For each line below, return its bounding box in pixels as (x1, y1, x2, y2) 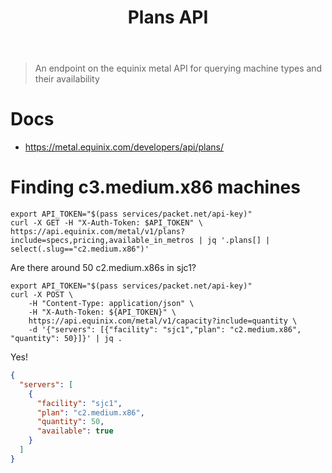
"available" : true (36, 426, 114, 436)
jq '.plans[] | (206, 236, 271, 246)
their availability (34, 73, 100, 85)
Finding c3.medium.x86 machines (10, 176, 301, 199)
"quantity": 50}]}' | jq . (10, 334, 123, 344)
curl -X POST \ (10, 290, 74, 300)
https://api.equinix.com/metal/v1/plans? (10, 227, 186, 237)
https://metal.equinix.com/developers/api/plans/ (24, 141, 224, 153)
